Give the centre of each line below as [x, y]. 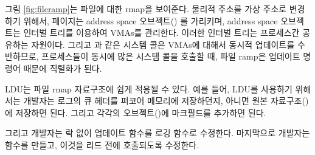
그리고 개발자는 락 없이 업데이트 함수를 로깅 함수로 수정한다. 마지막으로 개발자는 [157, 133]
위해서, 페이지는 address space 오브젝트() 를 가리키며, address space [151, 20]
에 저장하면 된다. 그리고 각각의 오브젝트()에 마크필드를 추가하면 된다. [136, 112]
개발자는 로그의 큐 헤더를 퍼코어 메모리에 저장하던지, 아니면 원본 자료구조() [166, 101]
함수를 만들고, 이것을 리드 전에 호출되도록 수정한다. [102, 144]
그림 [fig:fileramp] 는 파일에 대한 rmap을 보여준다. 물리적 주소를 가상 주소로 [146, 9]
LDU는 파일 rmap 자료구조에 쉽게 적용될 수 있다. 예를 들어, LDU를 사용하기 [149, 88]
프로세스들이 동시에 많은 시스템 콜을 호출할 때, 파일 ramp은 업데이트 [171, 56]
